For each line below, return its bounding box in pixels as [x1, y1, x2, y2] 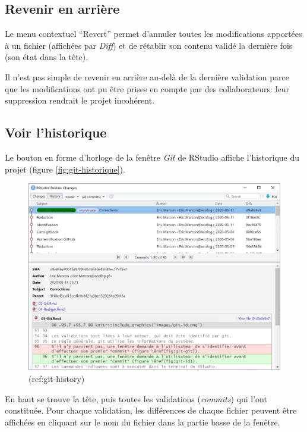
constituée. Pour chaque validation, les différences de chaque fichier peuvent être [5, 404, 297, 417]
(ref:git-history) [29, 372, 85, 385]
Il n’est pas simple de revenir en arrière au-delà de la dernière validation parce [5, 70, 289, 83]
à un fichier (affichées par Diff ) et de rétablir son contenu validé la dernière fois [5, 39, 293, 51]
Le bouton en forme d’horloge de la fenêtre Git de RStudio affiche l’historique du [5, 151, 300, 163]
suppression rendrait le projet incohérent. [5, 94, 155, 107]
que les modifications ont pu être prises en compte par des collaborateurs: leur [5, 82, 290, 95]
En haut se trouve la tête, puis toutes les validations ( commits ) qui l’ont [5, 392, 267, 405]
